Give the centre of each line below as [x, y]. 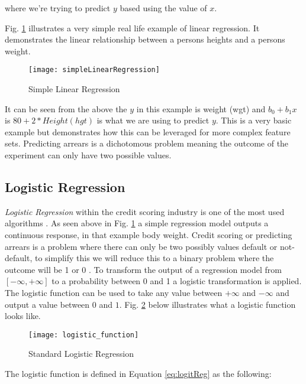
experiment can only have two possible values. [88, 155]
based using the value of [163, 8]
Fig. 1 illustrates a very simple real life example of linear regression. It [132, 27]
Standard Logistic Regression [81, 354]
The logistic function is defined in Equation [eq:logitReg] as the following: [138, 373]
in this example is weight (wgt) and [201, 108]
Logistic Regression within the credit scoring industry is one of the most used [145, 211]
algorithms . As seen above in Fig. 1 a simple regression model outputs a [137, 223]
